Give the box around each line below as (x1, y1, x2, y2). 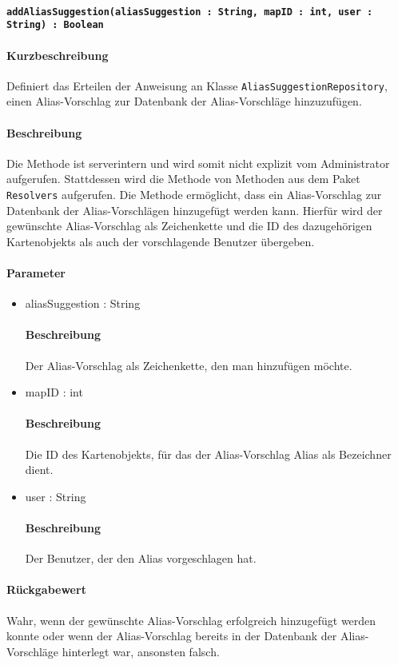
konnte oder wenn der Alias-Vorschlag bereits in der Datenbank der (6, 627, 337, 644)
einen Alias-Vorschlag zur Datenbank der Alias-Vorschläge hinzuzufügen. (6, 93, 362, 110)
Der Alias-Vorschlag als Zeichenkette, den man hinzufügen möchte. (25, 356, 352, 373)
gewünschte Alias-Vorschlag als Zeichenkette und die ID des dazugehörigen (6, 217, 372, 234)
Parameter (6, 264, 66, 281)
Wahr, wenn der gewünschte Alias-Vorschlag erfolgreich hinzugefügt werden (6, 611, 376, 628)
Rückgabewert (6, 581, 86, 598)
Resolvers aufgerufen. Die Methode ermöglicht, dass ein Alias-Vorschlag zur (6, 185, 382, 202)
